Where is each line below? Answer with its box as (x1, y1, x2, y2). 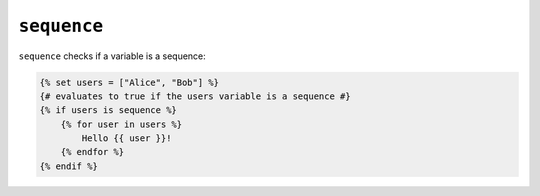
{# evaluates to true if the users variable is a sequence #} (39, 90, 351, 102)
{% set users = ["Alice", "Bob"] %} (39, 76, 220, 88)
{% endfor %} (60, 146, 125, 158)
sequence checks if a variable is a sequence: (18, 50, 207, 62)
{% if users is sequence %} (39, 105, 177, 116)
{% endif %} (39, 160, 99, 172)
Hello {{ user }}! (81, 133, 172, 144)
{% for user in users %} (60, 118, 183, 130)
